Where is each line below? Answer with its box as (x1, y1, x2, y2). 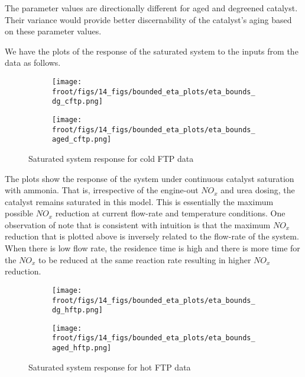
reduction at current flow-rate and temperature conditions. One (55, 207, 285, 219)
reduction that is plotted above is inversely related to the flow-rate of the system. (5, 230, 299, 242)
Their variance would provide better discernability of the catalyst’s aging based (5, 13, 292, 25)
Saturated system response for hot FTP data (28, 360, 191, 373)
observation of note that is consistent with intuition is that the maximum (5, 218, 271, 231)
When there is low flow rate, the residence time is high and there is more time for (5, 242, 300, 254)
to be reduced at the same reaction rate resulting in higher (38, 253, 251, 266)
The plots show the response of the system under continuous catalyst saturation (5, 172, 294, 184)
